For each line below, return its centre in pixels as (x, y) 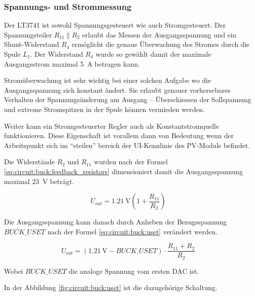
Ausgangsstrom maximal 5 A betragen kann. (72, 63)
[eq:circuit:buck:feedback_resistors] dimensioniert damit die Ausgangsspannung (124, 171)
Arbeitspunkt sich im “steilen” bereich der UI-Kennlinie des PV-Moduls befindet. (127, 145)
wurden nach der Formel (131, 162)
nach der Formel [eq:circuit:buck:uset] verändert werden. (132, 231)
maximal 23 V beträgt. (39, 181)
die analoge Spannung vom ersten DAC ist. (134, 271)
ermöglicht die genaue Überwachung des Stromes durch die (161, 44)
